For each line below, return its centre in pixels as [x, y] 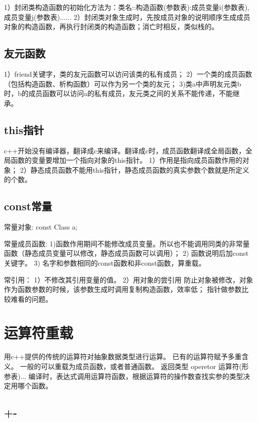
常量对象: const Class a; [41, 227]
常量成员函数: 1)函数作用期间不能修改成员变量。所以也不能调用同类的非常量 [127, 243]
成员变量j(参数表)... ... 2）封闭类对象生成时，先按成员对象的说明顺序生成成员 [127, 17]
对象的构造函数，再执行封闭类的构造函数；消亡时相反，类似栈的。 [111, 26]
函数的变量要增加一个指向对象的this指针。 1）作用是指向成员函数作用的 [127, 160]
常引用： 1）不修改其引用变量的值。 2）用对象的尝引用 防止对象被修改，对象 [128, 279]
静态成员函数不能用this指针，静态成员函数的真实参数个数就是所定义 [140, 169]
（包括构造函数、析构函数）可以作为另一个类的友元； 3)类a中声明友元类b [123, 83]
